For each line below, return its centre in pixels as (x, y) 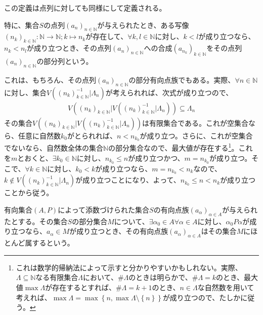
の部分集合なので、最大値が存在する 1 (170, 147)
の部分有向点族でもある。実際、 (182, 79)
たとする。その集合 (36, 221)
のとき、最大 (237, 277)
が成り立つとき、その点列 (69, 48)
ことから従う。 (29, 192)
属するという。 (50, 243)
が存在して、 (107, 36)
